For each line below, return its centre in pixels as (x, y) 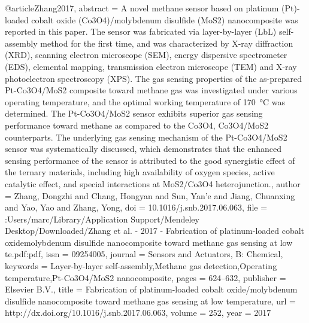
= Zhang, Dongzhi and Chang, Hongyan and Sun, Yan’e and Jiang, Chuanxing (150, 195)
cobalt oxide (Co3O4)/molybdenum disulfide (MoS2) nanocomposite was (165, 19)
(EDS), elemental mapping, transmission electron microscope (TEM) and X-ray (151, 66)
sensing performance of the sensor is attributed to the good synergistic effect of (150, 160)
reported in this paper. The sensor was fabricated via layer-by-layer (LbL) (141, 31)
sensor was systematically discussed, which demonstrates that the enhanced (143, 149)
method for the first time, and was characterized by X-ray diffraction (167, 43)
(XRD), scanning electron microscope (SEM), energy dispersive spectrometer (146, 55)
